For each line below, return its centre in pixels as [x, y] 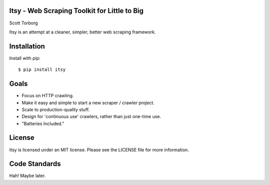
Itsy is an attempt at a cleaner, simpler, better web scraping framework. [82, 32]
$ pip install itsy [42, 70]
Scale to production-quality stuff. [56, 109]
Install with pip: [25, 58]
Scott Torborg [23, 23]
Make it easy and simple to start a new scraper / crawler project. [88, 103]
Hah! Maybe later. [27, 176]
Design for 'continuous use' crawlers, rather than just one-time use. [91, 117]
